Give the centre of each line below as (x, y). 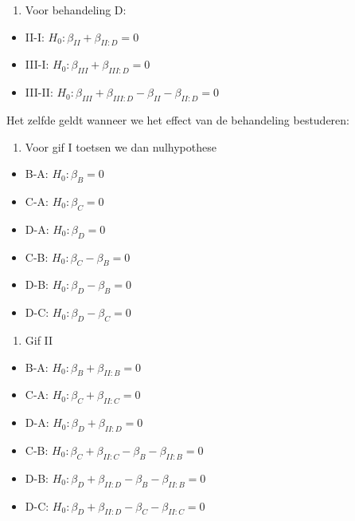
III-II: (39, 92)
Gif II (39, 339)
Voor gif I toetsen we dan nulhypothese (121, 146)
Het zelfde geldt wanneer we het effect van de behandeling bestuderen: (178, 119)
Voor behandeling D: (76, 10)
